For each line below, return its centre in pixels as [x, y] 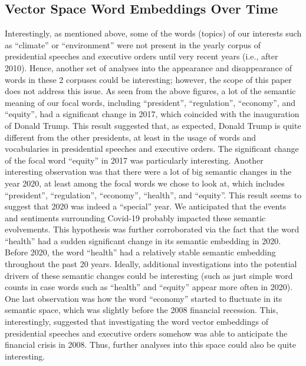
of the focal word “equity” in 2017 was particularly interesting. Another [134, 160]
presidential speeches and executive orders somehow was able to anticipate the [146, 333]
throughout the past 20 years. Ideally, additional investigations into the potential [151, 264]
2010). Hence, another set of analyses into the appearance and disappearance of [148, 67]
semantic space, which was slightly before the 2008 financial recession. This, [142, 310]
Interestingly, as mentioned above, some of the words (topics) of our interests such [153, 33]
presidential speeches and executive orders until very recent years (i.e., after [142, 56]
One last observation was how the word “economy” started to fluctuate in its [144, 298]
